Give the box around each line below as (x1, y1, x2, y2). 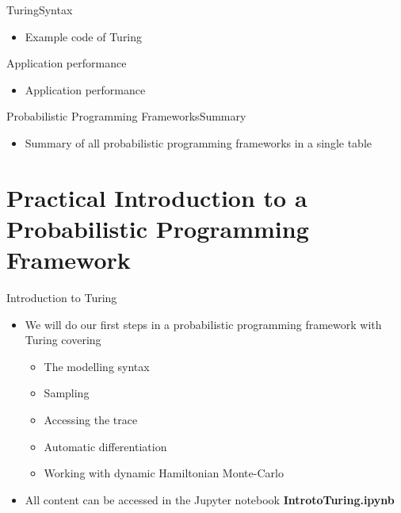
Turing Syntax (6, 2, 73, 17)
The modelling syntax (44, 358, 150, 374)
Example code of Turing (25, 28, 143, 44)
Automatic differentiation (44, 438, 167, 454)
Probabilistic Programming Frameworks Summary (6, 108, 246, 124)
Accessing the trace (44, 412, 138, 428)
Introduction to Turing (6, 289, 117, 306)
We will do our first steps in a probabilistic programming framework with (25, 316, 382, 332)
